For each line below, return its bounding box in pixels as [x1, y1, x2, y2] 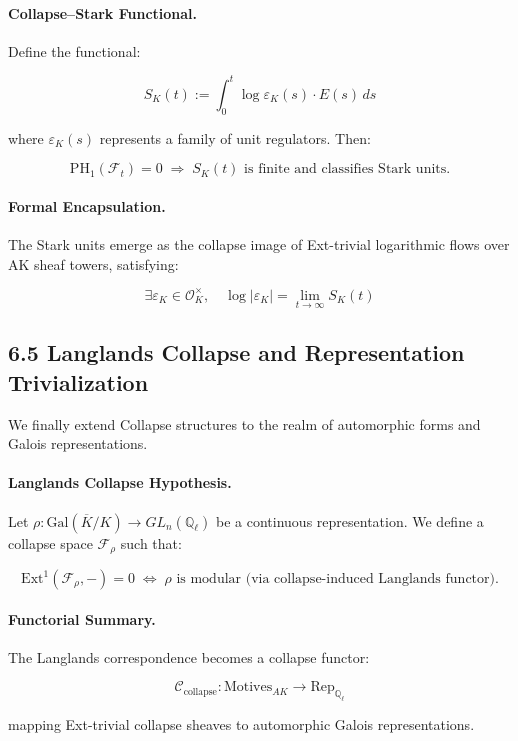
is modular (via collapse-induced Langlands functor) [176, 572, 495, 587]
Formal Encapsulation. [8, 195, 166, 216]
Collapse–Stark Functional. [8, 2, 198, 23]
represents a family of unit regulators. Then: [99, 127, 371, 148]
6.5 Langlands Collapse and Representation [8, 337, 465, 368]
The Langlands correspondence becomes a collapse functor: [8, 646, 370, 667]
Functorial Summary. [8, 608, 156, 629]
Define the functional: [8, 40, 141, 61]
